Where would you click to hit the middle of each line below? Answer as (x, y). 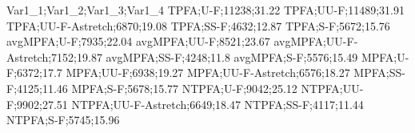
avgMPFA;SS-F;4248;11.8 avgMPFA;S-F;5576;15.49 (232, 56)
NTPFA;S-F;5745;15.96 (63, 120)
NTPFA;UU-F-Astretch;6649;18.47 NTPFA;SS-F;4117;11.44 (217, 104)
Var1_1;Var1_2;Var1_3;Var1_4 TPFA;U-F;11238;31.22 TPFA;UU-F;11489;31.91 (206, 10)
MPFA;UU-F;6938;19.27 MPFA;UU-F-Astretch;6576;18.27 (208, 73)
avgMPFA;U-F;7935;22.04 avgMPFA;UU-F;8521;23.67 (138, 41)
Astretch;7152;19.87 (54, 56)
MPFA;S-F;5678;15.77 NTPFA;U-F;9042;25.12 (184, 88)
